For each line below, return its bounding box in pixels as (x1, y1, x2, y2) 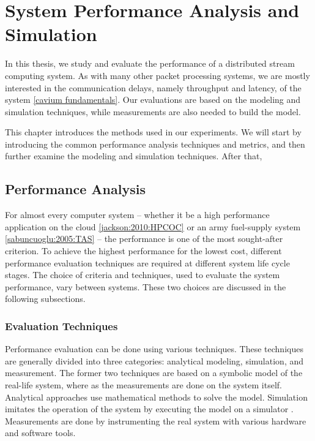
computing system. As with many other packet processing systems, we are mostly (5, 69, 310, 81)
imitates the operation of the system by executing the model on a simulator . (5, 402, 294, 415)
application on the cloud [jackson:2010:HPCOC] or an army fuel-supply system (5, 220, 301, 233)
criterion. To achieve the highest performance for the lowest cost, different (5, 244, 282, 257)
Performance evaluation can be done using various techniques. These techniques (5, 342, 303, 355)
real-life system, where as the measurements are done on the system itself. (5, 379, 282, 391)
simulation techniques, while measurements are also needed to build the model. (5, 105, 301, 118)
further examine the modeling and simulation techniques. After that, (5, 149, 262, 162)
